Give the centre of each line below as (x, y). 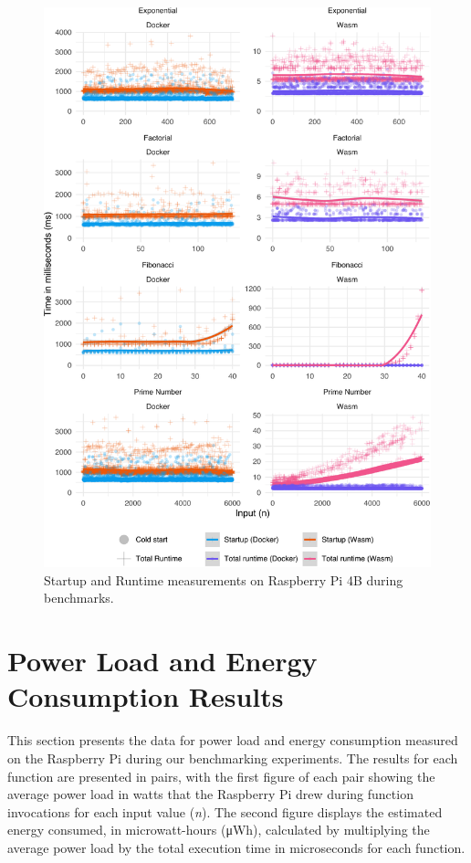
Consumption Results (146, 696)
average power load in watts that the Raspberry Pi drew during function (210, 794)
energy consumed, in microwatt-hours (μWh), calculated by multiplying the (219, 830)
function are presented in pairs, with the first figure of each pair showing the (221, 776)
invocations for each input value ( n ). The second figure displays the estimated (225, 811)
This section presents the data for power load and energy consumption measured (233, 740)
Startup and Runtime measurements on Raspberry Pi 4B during (224, 579)
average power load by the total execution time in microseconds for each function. (236, 847)
